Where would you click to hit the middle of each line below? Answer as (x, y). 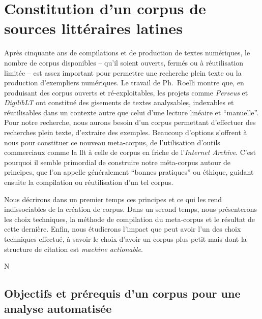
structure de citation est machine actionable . (74, 249)
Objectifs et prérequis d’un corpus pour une (122, 293)
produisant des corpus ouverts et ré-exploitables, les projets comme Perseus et (126, 92)
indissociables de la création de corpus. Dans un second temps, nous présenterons (130, 209)
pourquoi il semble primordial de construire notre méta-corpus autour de (118, 162)
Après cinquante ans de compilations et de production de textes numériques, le (127, 53)
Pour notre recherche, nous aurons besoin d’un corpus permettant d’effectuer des (130, 122)
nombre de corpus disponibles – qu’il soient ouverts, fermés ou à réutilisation (124, 62)
